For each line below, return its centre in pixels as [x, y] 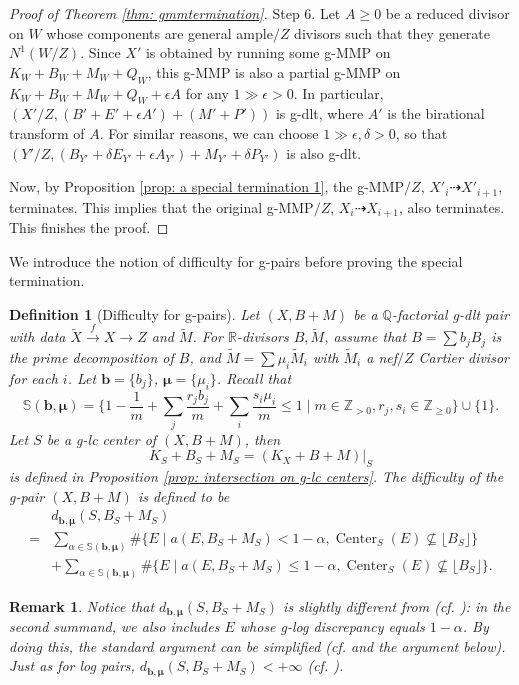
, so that [421, 132]
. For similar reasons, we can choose [209, 132]
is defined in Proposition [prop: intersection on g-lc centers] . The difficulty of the [256, 476]
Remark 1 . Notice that [82, 605]
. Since [100, 52]
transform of [47, 132]
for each [33, 377]
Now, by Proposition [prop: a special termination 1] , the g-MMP [207, 186]
